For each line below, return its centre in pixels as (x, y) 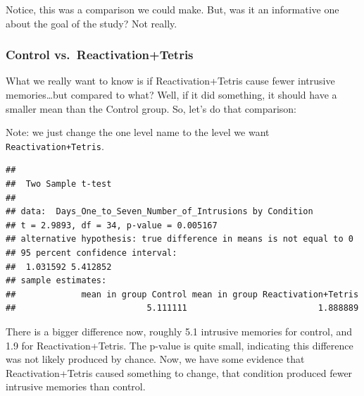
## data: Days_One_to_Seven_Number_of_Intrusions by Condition (159, 212)
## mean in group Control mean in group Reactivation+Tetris (182, 294)
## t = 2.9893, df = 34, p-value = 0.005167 (112, 225)
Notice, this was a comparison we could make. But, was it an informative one (172, 9)
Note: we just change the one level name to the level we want (138, 132)
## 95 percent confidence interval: (92, 253)
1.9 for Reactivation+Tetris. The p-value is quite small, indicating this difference (180, 345)
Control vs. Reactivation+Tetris (100, 55)
